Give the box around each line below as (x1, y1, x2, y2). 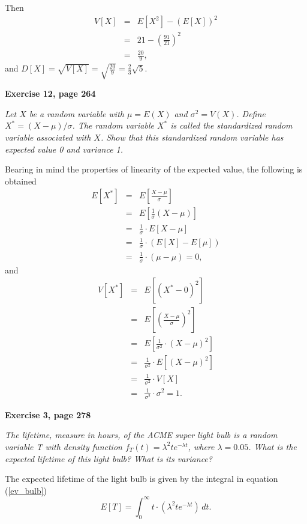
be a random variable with (29, 107, 124, 120)
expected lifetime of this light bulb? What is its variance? (5, 452, 212, 465)
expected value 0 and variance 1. (5, 142, 124, 155)
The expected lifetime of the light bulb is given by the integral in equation (5, 472, 278, 485)
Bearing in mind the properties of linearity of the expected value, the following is (5, 163, 303, 175)
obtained (5, 174, 37, 187)
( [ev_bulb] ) (5, 484, 47, 496)
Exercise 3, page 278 (5, 408, 91, 421)
